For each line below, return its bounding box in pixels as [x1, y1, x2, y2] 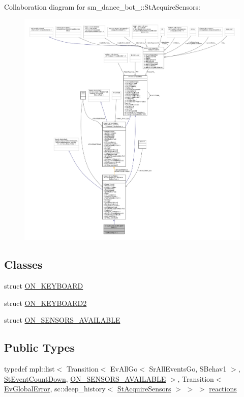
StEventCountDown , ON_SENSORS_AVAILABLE [4, 373, 166, 384]
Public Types [4, 339, 75, 355]
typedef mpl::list [4, 363, 55, 374]
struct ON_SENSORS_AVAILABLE [4, 315, 120, 325]
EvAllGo [110, 363, 138, 374]
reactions [209, 383, 237, 394]
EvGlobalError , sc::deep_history [4, 383, 106, 394]
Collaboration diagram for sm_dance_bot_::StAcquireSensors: [4, 2, 200, 12]
